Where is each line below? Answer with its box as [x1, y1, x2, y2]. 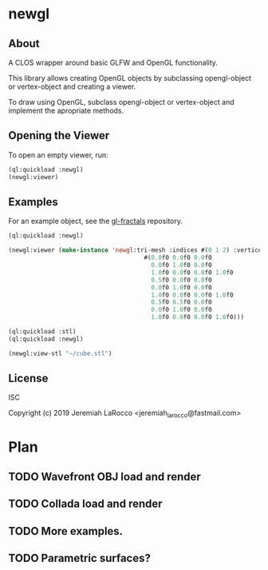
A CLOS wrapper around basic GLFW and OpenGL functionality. [8, 58, 218, 67]
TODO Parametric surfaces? [8, 551, 152, 564]
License [8, 372, 49, 385]
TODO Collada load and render [8, 497, 163, 511]
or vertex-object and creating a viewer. [8, 82, 136, 91]
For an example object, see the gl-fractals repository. [8, 217, 183, 226]
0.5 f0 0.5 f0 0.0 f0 [151, 298, 213, 306]
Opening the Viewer [8, 129, 110, 142]
